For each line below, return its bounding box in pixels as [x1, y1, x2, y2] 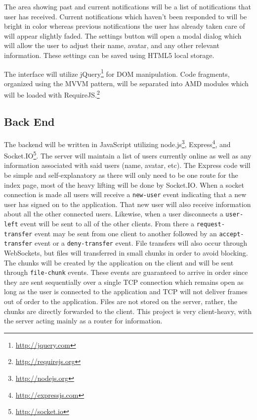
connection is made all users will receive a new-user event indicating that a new [4, 189, 247, 200]
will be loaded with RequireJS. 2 [4, 88, 100, 100]
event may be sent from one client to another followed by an [34, 228, 217, 238]
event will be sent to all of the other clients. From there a [20, 218, 194, 229]
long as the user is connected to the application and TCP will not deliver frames [4, 286, 248, 297]
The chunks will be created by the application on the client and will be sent [4, 257, 234, 267]
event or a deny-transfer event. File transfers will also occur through [34, 238, 248, 248]
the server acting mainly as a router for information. [4, 315, 163, 326]
